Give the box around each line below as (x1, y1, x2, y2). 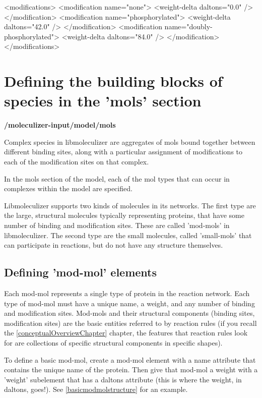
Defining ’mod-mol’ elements (4, 264, 157, 280)
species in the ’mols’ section (4, 90, 202, 111)
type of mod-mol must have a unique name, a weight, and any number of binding (4, 298, 255, 308)
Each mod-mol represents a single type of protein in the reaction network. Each (4, 288, 250, 299)
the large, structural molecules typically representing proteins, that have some (4, 210, 244, 220)
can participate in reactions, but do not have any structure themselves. (4, 240, 223, 250)
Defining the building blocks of (4, 71, 223, 91)
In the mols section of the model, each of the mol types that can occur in (4, 173, 230, 184)
